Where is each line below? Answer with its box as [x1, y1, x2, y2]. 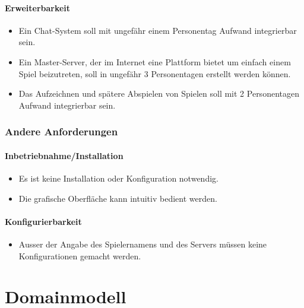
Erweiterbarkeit [5, 1, 71, 14]
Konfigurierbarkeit [5, 215, 82, 227]
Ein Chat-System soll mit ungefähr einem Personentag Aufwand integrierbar [18, 24, 297, 36]
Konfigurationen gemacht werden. [18, 249, 141, 262]
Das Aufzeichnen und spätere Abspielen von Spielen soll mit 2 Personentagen [18, 87, 299, 100]
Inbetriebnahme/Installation [5, 149, 123, 161]
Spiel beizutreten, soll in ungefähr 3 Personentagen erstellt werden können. [18, 67, 291, 80]
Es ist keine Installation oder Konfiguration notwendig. [18, 172, 218, 184]
